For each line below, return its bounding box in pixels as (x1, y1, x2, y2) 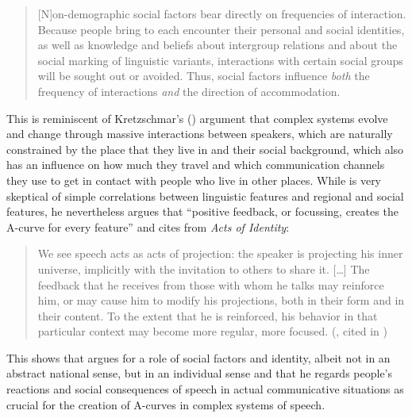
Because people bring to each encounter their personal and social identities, (37, 21, 405, 37)
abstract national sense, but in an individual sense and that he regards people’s (6, 365, 393, 382)
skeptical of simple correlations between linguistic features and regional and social (6, 187, 404, 204)
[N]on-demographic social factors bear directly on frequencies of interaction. (37, 6, 406, 21)
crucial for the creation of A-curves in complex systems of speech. (6, 396, 325, 412)
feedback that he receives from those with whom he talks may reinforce (37, 276, 384, 293)
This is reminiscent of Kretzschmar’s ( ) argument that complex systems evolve (6, 109, 388, 126)
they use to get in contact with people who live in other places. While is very (6, 171, 382, 188)
